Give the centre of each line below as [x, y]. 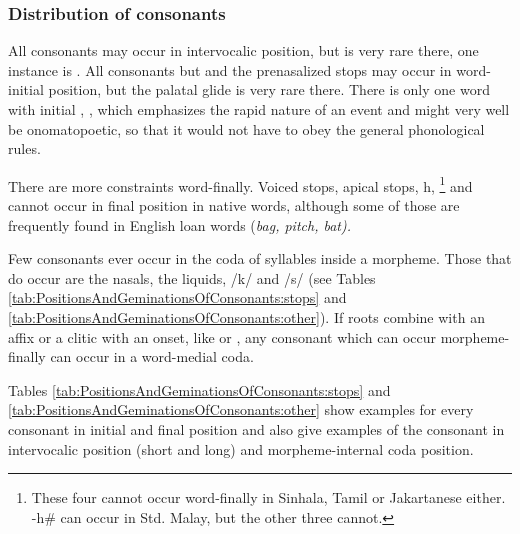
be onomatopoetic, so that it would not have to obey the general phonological [246, 128]
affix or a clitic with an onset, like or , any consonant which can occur [222, 336]
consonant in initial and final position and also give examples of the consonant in [256, 428]
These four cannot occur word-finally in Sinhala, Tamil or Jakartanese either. [268, 497]
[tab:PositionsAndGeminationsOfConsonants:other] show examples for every [241, 409]
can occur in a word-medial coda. [152, 356]
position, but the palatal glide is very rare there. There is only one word [269, 89]
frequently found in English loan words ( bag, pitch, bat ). [180, 224]
